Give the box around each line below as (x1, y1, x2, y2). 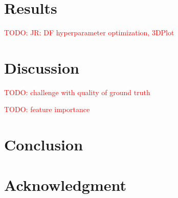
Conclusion (4, 134, 83, 155)
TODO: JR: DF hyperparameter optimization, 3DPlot (4, 27, 174, 38)
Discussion (4, 57, 79, 78)
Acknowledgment (4, 174, 126, 195)
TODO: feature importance (4, 104, 90, 115)
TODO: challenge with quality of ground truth (4, 86, 150, 97)
